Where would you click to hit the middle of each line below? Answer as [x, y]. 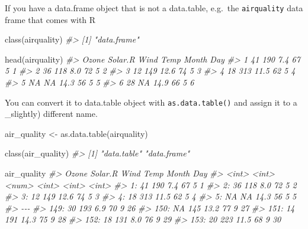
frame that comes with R [50, 19]
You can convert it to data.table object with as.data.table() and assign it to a [151, 102]
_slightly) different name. [51, 114]
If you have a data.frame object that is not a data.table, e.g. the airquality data [154, 8]
